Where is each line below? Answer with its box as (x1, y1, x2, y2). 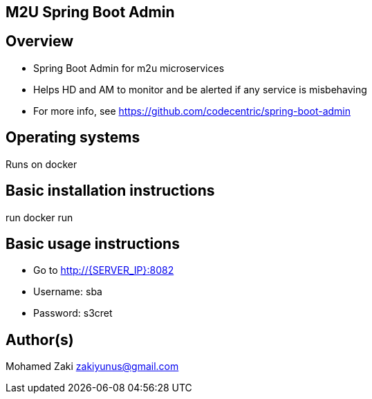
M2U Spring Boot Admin (6, 3, 175, 21)
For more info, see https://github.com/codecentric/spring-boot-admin (33, 104, 351, 117)
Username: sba (33, 286, 102, 298)
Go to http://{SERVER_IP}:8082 (33, 264, 174, 277)
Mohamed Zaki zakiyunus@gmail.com (6, 360, 179, 373)
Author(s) (6, 331, 74, 349)
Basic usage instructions (6, 234, 180, 252)
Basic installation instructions (6, 182, 215, 200)
